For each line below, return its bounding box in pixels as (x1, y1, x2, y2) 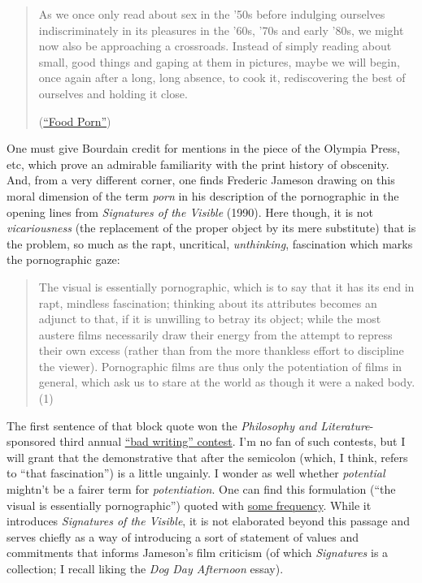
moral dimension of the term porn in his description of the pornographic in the (7, 187, 399, 204)
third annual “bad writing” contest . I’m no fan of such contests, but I (59, 433, 406, 450)
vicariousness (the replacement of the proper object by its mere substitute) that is (7, 219, 416, 236)
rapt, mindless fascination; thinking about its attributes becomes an (38, 294, 377, 311)
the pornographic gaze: (7, 251, 120, 268)
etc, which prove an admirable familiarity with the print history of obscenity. (7, 155, 389, 172)
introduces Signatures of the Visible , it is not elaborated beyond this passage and (7, 512, 410, 529)
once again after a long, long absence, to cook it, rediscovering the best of (38, 69, 406, 86)
